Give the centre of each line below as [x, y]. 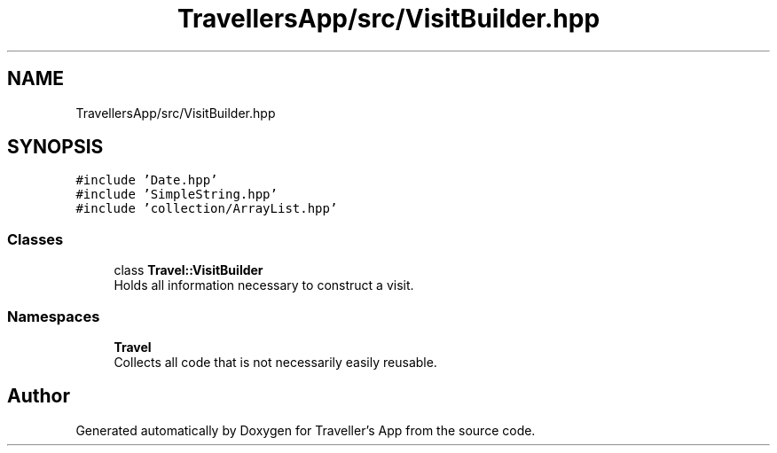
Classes [35, 239]
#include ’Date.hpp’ [147, 180]
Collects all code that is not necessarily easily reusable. [275, 362]
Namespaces [54, 316]
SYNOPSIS [55, 147]
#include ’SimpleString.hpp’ [177, 195]
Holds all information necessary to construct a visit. [264, 285]
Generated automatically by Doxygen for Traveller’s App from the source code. [306, 430]
